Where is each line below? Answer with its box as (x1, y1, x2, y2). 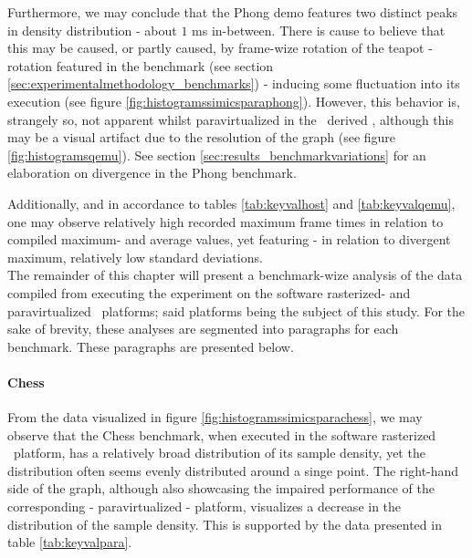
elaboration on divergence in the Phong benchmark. (7, 163, 297, 182)
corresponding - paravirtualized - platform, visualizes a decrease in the (7, 497, 402, 516)
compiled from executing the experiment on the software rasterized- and (7, 283, 411, 302)
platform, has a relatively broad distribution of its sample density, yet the (13, 443, 425, 462)
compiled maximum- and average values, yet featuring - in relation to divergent (7, 230, 451, 249)
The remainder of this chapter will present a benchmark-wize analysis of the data (7, 265, 463, 284)
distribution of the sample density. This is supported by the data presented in (7, 514, 442, 533)
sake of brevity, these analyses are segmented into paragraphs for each (7, 319, 399, 338)
